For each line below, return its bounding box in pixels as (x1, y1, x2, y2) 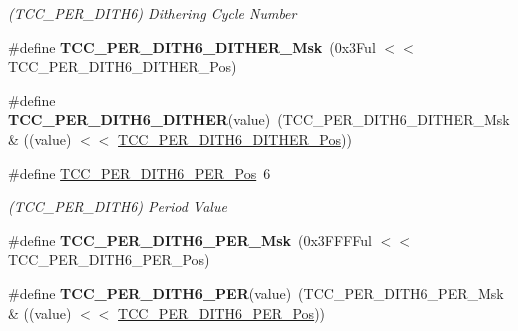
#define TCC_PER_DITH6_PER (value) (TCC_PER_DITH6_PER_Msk (8, 282, 504, 303)
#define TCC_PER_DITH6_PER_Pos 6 (8, 162, 271, 183)
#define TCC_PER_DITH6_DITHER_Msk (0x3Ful (8, 36, 376, 57)
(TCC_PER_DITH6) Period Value (8, 196, 227, 217)
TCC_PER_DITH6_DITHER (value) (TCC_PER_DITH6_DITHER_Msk (8, 109, 510, 130)
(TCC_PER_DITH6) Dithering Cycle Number (8, 3, 297, 23)
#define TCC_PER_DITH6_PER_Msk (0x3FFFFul (8, 229, 372, 250)
